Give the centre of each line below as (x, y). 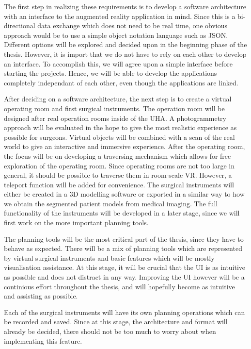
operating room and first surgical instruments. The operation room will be (114, 108)
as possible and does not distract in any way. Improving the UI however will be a (124, 277)
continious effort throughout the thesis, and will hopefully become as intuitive (119, 286)
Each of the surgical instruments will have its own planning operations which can (125, 312)
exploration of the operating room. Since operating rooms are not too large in (119, 165)
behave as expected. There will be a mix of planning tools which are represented (123, 248)
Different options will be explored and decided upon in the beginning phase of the (125, 44)
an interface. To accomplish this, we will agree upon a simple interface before (118, 63)
